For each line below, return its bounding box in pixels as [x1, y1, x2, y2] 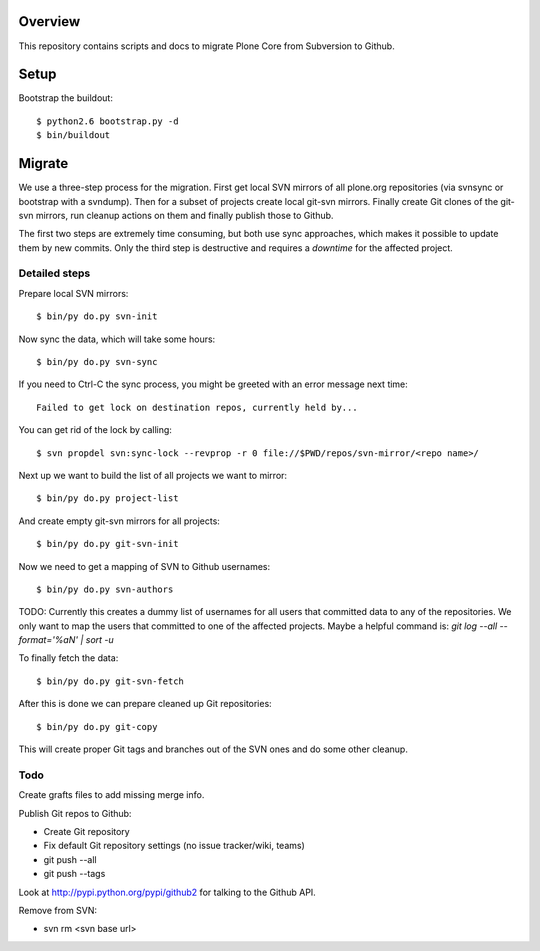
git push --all [43, 853, 97, 865]
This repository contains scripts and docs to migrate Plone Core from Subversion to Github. [18, 40, 395, 52]
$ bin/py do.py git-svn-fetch [36, 675, 185, 687]
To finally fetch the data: [18, 652, 119, 664]
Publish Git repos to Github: [18, 807, 132, 819]
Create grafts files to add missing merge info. [18, 789, 205, 801]
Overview [18, 13, 81, 30]
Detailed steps [18, 266, 91, 280]
